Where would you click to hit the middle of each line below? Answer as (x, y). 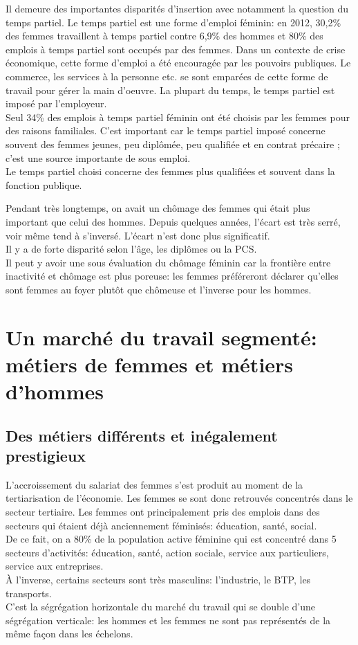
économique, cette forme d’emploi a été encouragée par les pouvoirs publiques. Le (178, 63)
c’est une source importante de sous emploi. (98, 157)
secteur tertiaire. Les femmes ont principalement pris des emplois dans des (163, 511)
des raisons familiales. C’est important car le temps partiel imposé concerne (166, 130)
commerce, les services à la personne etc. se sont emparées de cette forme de (167, 76)
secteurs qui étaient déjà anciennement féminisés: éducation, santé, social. (161, 525)
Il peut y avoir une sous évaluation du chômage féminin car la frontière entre (168, 262)
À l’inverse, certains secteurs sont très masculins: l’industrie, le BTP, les (158, 579)
